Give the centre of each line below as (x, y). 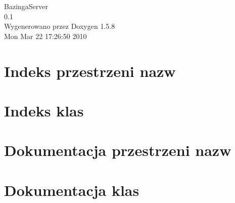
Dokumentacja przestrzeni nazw (118, 150)
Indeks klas (44, 110)
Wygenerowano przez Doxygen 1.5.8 (60, 26)
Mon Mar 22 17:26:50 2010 (45, 36)
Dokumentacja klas (72, 190)
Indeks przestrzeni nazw (90, 71)
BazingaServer (26, 6)
